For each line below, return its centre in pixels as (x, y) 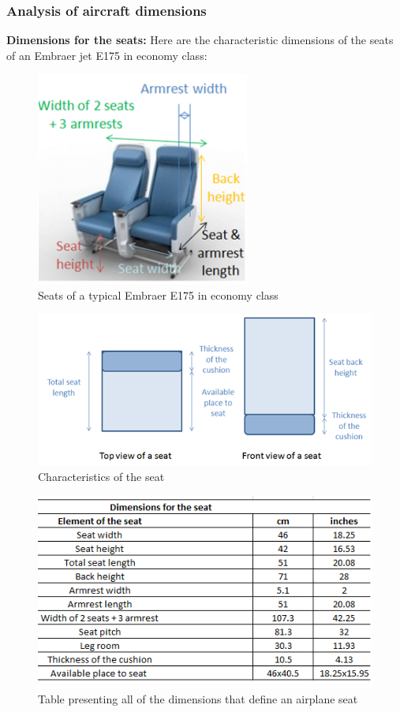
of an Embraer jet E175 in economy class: (107, 55)
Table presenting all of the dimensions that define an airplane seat (198, 699)
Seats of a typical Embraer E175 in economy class (158, 294)
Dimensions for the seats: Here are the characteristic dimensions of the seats (200, 40)
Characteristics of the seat (101, 477)
